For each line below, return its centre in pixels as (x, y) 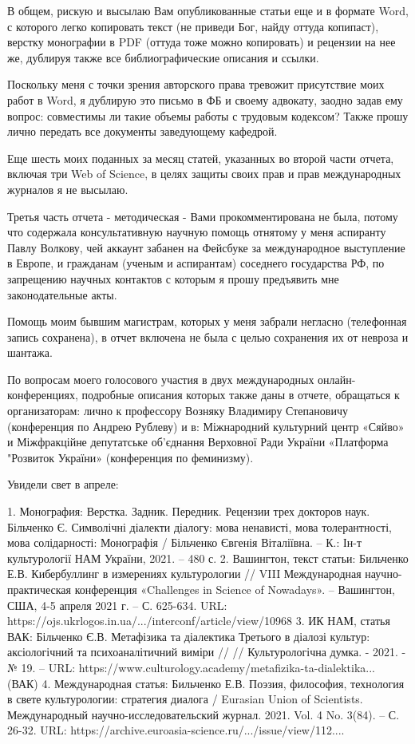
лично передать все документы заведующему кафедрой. (142, 131)
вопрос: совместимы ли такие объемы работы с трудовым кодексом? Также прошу (208, 115)
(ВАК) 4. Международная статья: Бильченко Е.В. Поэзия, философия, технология (206, 683)
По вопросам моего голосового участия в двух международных (161, 379)
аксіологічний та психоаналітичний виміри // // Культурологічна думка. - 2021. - (207, 652)
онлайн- (337, 379)
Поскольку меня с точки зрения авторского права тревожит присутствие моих (196, 84)
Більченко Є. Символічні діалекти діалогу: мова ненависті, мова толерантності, (200, 526)
